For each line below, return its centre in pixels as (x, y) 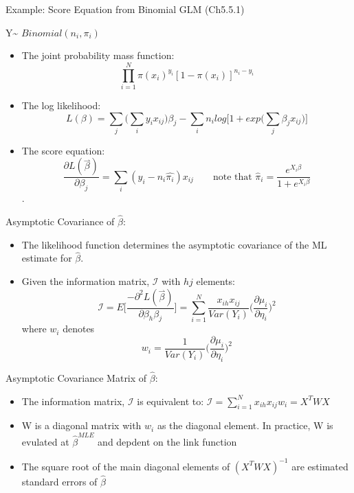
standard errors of (59, 481)
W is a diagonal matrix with (81, 425)
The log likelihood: (61, 105)
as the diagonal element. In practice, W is (245, 425)
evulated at (45, 441)
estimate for (47, 258)
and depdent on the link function (167, 441)
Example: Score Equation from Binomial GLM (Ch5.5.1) (125, 9)
